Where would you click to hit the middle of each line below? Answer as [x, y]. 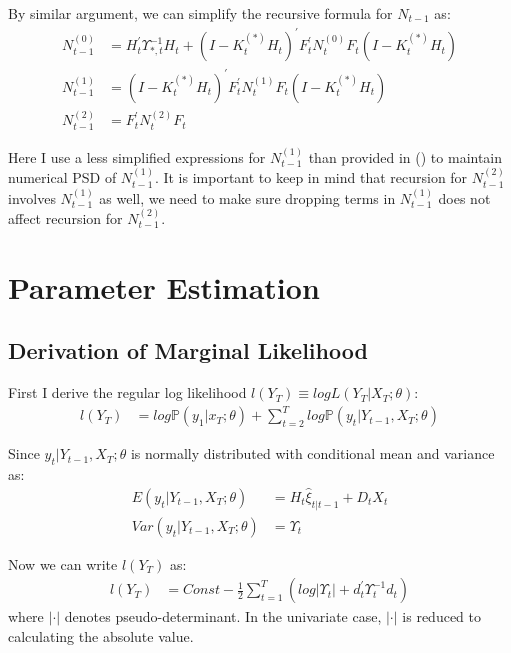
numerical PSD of [62, 177]
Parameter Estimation [164, 286]
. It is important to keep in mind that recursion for [311, 177]
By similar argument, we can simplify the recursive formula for [200, 13]
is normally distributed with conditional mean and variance [312, 453]
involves [32, 197]
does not [464, 197]
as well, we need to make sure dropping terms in [247, 197]
